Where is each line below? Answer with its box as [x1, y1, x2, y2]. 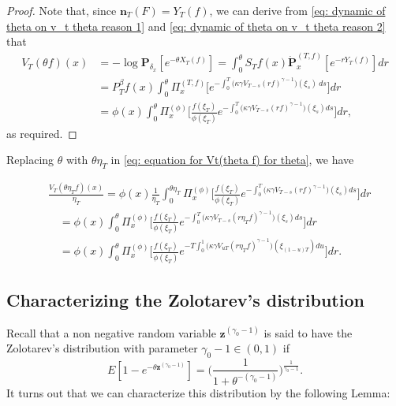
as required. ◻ [6, 125, 77, 141]
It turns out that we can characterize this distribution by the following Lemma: [6, 384, 390, 400]
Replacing [6, 151, 54, 168]
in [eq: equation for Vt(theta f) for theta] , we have [110, 151, 354, 168]
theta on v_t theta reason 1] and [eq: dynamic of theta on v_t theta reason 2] [6, 17, 386, 34]
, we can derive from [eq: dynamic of [209, 2, 386, 18]
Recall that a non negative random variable [6, 324, 216, 341]
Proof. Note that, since [6, 2, 117, 18]
